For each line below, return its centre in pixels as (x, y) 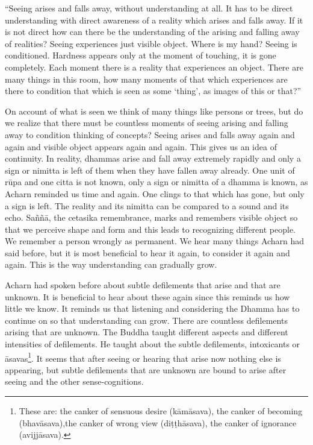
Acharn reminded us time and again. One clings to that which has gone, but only (155, 193)
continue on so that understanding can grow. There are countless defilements (146, 320)
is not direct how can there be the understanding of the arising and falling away (152, 32)
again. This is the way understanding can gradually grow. (111, 264)
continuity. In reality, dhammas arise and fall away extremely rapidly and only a (153, 158)
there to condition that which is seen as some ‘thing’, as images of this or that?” (153, 91)
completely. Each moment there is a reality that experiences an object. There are (154, 67)
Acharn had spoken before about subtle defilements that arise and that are (143, 285)
